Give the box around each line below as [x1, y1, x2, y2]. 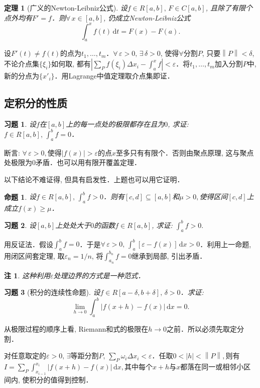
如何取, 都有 [51, 58, 91, 69]
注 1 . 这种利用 [4, 270, 50, 280]
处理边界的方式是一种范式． [53, 270, 145, 280]
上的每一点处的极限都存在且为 [66, 118, 165, 129]
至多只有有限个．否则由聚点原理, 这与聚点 [115, 147, 254, 158]
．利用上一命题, [200, 239, 251, 249]
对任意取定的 [4, 350, 46, 361]
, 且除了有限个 [205, 3, 253, 13]
